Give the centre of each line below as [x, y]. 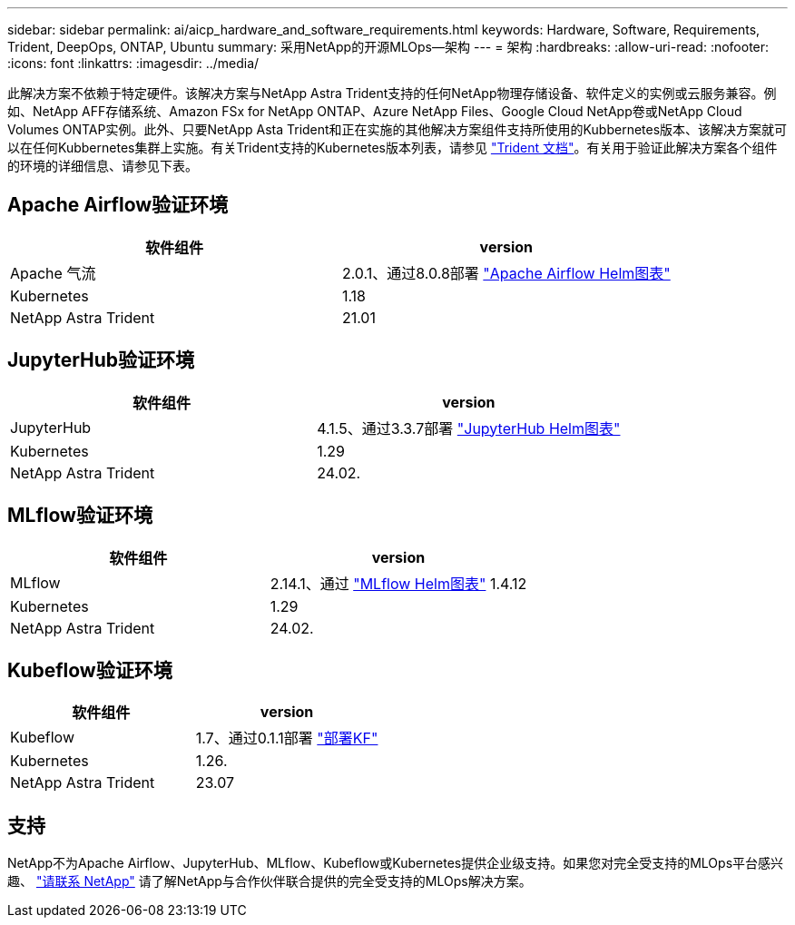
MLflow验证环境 [80, 516]
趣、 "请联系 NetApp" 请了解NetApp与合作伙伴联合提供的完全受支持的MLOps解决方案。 [270, 881]
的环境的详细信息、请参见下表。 [103, 166]
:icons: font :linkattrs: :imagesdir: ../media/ [133, 63]
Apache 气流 [53, 273]
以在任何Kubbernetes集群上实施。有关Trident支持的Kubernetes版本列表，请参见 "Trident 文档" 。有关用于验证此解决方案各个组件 [393, 148]
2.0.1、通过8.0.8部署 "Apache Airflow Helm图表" [506, 273]
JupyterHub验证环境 [101, 360]
